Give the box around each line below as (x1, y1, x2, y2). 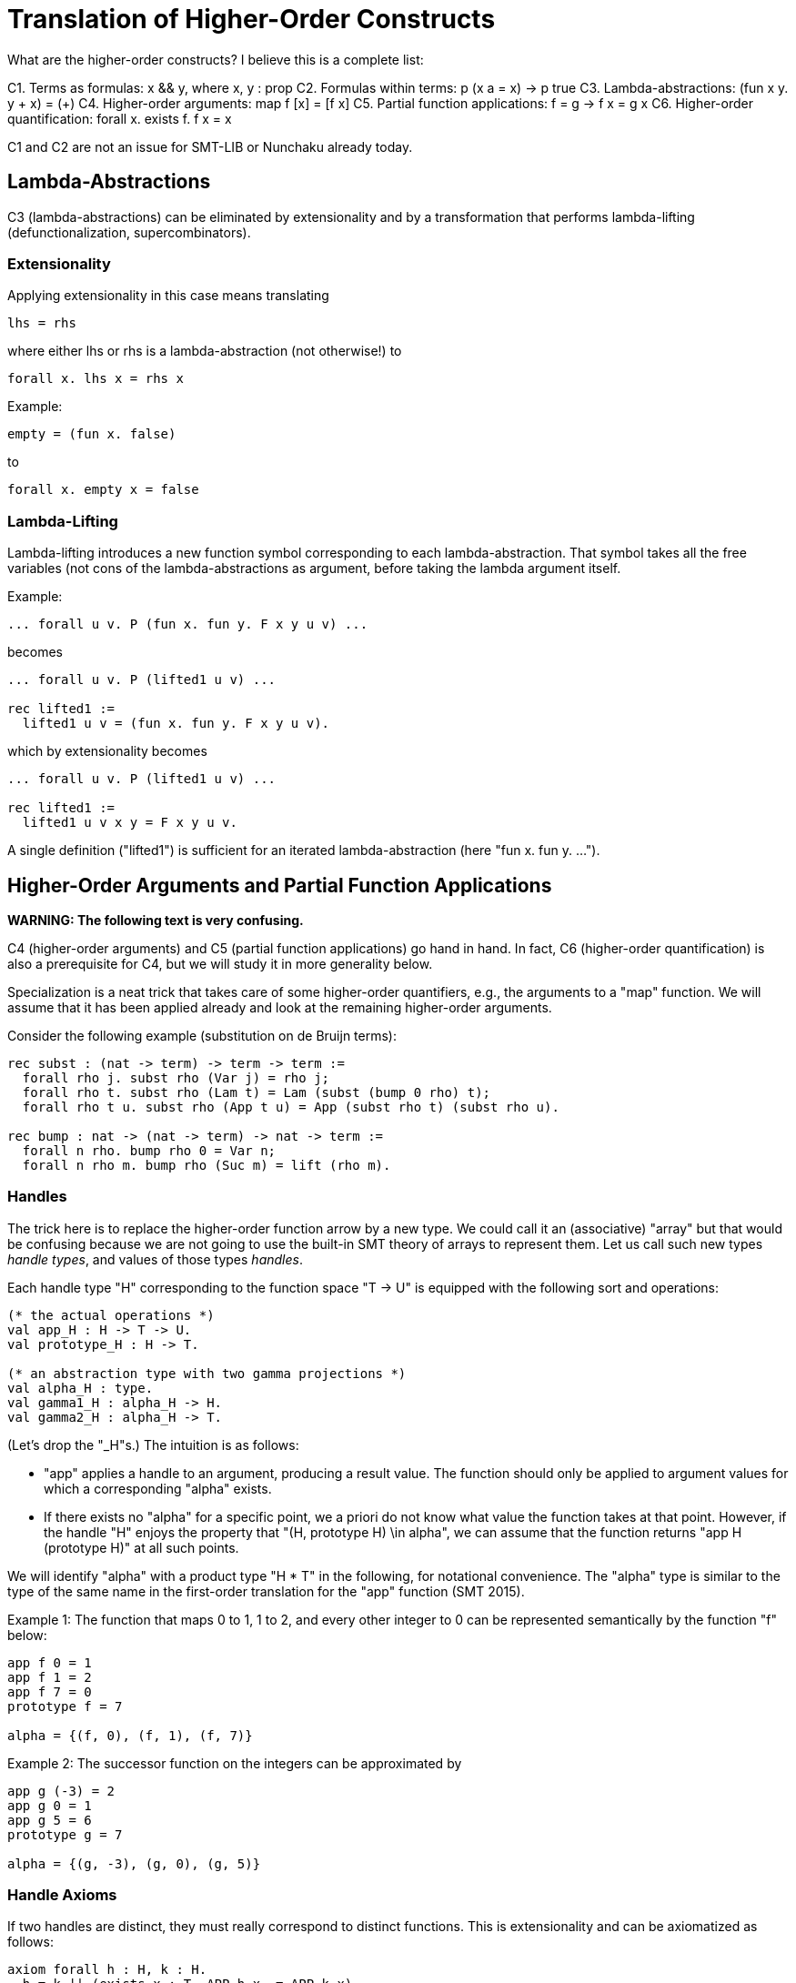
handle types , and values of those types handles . (7, 1251, 303, 1267)
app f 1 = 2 (7, 1669, 92, 1685)
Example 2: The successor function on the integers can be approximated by (7, 1755, 462, 1771)
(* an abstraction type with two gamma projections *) (7, 1365, 407, 1381)
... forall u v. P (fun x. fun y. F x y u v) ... (7, 617, 368, 632)
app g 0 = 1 (7, 1797, 92, 1813)
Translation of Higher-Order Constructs (7, 4, 496, 35)
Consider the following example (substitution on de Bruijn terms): (7, 1027, 397, 1043)
